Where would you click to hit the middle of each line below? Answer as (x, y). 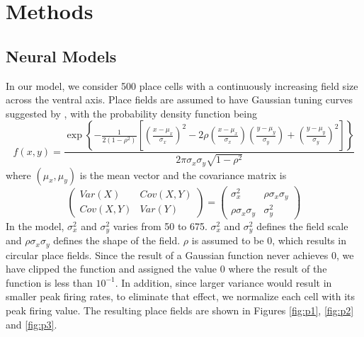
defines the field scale (302, 225)
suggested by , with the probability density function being (131, 113)
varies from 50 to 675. (160, 225)
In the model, (35, 225)
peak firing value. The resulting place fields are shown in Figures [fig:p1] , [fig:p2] (180, 310)
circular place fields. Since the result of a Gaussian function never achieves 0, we (180, 255)
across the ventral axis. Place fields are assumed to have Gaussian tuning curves (179, 99)
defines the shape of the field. (117, 240)
